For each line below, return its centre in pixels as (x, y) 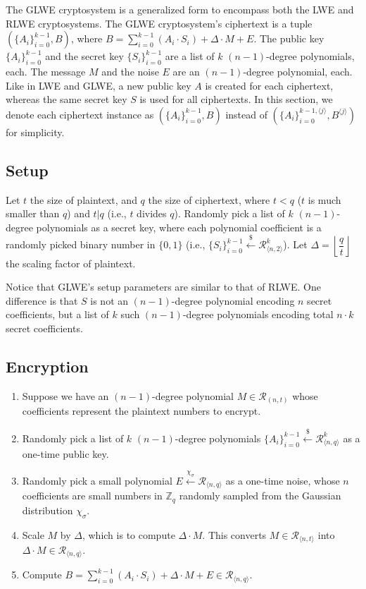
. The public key (289, 38)
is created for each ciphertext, (269, 85)
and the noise (130, 71)
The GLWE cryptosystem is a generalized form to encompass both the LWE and (180, 9)
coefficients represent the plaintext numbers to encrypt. (141, 411)
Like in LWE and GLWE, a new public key (99, 85)
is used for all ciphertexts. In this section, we (236, 99)
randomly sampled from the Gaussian (260, 496)
